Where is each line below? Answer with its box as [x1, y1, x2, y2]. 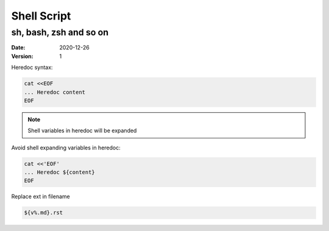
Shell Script [11, 9, 71, 23]
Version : [11, 52, 34, 60]
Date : [11, 44, 26, 51]
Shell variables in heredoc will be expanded [27, 127, 137, 134]
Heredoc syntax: [11, 64, 53, 71]
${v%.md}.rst [24, 209, 63, 216]
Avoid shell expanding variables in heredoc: [11, 144, 121, 151]
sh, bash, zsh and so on [11, 27, 109, 38]
